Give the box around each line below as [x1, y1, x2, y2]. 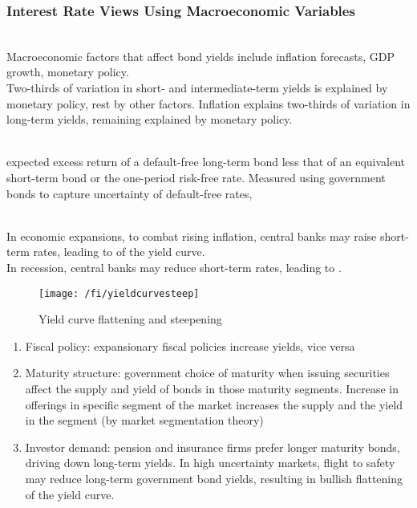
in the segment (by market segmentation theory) [25, 412, 264, 429]
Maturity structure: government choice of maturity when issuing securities [25, 364, 390, 381]
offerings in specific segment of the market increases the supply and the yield [25, 396, 403, 412]
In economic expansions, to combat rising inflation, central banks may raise [6, 227, 377, 244]
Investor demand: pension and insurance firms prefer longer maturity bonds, [25, 438, 400, 455]
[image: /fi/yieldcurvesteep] [38, 287, 200, 299]
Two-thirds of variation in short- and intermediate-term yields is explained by [6, 79, 388, 96]
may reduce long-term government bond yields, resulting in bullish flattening [25, 469, 403, 486]
